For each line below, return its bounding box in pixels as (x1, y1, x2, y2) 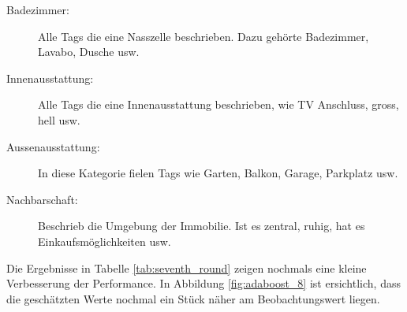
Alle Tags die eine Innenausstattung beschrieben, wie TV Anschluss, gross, (38, 96, 399, 113)
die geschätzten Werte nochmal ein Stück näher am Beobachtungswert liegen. (6, 290, 380, 306)
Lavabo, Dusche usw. (38, 43, 140, 60)
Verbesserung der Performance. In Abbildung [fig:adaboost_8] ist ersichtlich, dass (6, 275, 401, 292)
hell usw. (38, 111, 80, 128)
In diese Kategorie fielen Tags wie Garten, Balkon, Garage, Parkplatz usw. (38, 165, 398, 181)
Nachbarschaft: (6, 191, 78, 207)
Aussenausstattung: (6, 138, 100, 154)
